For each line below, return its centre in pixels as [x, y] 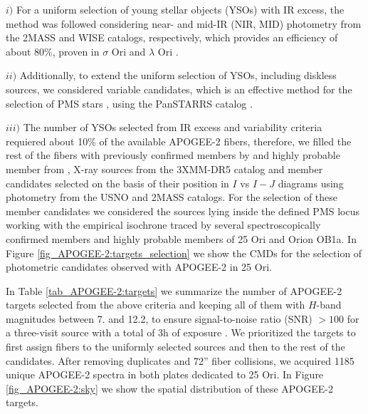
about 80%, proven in [53, 51]
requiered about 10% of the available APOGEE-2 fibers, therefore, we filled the [179, 141]
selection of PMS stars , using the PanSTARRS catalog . [129, 103]
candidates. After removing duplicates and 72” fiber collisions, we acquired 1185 [180, 360]
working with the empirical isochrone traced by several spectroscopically [163, 225]
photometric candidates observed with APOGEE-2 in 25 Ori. [139, 267]
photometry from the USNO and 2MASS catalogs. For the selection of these [172, 197]
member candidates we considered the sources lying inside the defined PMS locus [183, 211]
